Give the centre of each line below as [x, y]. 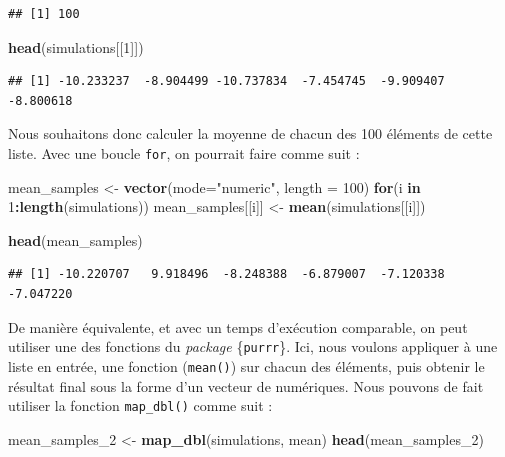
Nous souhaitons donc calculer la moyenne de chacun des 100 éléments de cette [250, 133]
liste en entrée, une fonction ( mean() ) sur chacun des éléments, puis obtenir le [246, 365]
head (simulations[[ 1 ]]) [76, 46]
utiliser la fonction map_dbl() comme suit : [140, 405]
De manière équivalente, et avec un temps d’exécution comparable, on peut [238, 326]
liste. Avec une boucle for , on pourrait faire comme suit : [184, 152]
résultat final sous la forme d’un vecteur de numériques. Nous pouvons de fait [246, 385]
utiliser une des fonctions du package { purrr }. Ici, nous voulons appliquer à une [253, 346]
